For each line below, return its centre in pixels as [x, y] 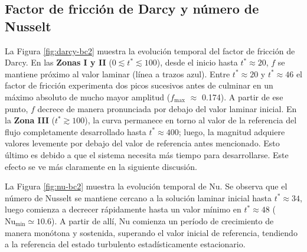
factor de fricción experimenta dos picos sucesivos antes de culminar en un [139, 85]
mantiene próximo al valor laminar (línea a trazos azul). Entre [117, 73]
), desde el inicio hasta [197, 62]
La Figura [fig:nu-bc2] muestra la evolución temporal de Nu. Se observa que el [146, 186]
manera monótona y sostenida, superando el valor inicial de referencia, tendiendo [151, 232]
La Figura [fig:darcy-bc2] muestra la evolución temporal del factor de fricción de [150, 50]
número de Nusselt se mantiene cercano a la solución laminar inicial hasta [138, 197]
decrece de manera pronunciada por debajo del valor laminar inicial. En [167, 108]
